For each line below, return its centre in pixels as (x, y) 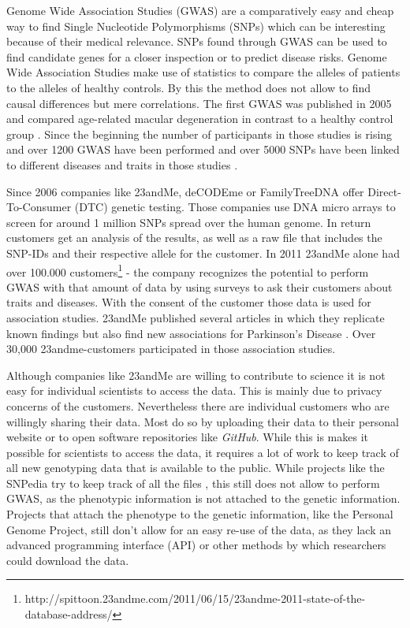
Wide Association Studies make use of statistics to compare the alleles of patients (203, 72)
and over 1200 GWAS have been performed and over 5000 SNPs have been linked (203, 149)
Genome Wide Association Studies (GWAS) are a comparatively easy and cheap (200, 10)
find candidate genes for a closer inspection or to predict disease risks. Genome (197, 56)
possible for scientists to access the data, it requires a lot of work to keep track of (203, 452)
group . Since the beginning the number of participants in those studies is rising (199, 134)
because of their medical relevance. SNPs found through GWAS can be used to (197, 41)
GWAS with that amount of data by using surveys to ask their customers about (199, 286)
